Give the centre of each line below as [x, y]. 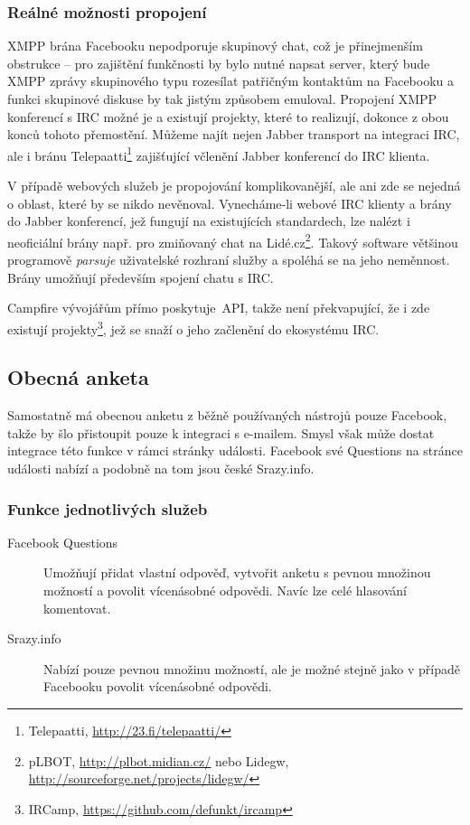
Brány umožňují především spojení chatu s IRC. [141, 277]
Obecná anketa [78, 377]
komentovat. [77, 608]
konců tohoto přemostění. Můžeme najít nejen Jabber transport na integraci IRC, [234, 134]
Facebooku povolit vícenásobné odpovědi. [158, 686]
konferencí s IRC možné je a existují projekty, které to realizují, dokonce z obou [228, 116]
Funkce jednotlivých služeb [108, 508]
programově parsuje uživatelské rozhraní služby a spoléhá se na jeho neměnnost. [229, 260]
